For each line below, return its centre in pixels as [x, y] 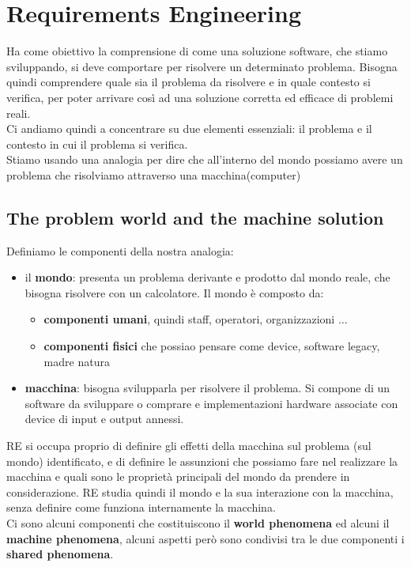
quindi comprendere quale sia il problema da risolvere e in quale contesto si [189, 82]
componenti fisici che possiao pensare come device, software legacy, [212, 346]
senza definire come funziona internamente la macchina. [141, 507]
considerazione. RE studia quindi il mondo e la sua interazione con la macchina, [200, 491]
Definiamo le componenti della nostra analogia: [120, 250]
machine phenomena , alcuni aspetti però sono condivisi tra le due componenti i [205, 538]
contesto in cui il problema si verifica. [97, 144]
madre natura [77, 361]
